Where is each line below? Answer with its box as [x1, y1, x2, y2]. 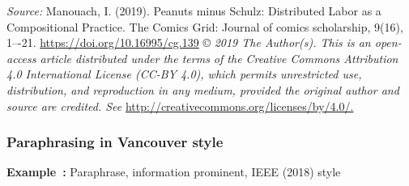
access [6, 49, 36, 66]
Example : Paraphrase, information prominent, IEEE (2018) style [6, 163, 341, 180]
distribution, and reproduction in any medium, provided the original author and [6, 81, 399, 98]
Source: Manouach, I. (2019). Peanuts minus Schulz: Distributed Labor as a [6, 2, 381, 19]
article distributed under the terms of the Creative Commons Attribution [40, 49, 398, 66]
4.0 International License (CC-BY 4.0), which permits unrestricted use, [6, 66, 362, 82]
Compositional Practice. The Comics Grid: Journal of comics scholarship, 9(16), [6, 18, 403, 35]
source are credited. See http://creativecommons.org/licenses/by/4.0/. [6, 97, 354, 114]
